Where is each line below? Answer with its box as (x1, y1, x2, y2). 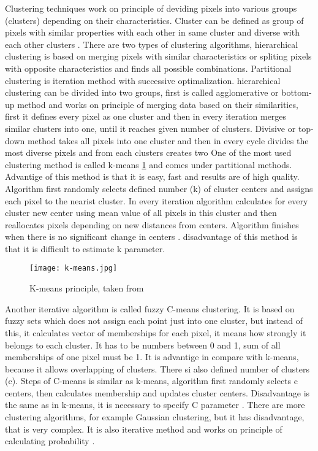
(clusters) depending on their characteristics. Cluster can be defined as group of (5, 13, 304, 26)
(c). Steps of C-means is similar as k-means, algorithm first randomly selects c (5, 374, 298, 387)
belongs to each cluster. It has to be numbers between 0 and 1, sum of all (5, 338, 281, 351)
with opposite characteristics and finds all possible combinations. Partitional (5, 61, 292, 74)
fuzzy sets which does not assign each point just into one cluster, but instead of (5, 314, 303, 327)
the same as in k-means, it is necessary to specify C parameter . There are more (5, 398, 305, 411)
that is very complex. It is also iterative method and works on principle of (5, 422, 282, 435)
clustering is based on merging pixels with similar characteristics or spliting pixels (5, 50, 312, 63)
